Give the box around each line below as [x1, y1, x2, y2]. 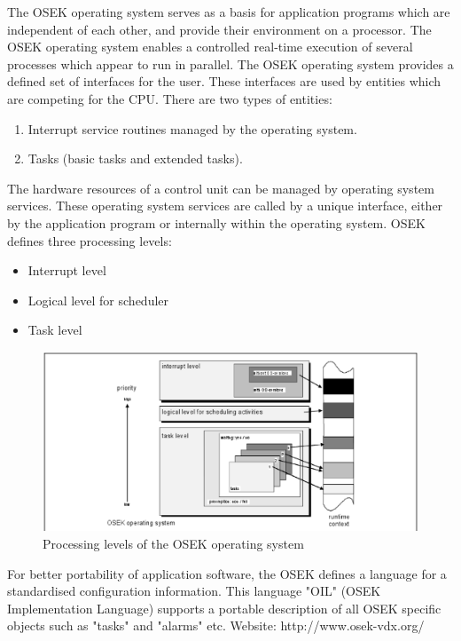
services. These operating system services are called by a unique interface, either [7, 196, 443, 215]
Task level [27, 320, 82, 339]
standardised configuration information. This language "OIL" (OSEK [7, 582, 381, 600]
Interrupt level [27, 261, 106, 280]
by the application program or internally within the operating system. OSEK [7, 213, 426, 232]
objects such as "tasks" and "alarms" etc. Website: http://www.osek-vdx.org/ [7, 616, 425, 635]
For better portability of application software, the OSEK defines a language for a [7, 564, 447, 582]
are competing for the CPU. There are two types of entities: [7, 89, 332, 107]
